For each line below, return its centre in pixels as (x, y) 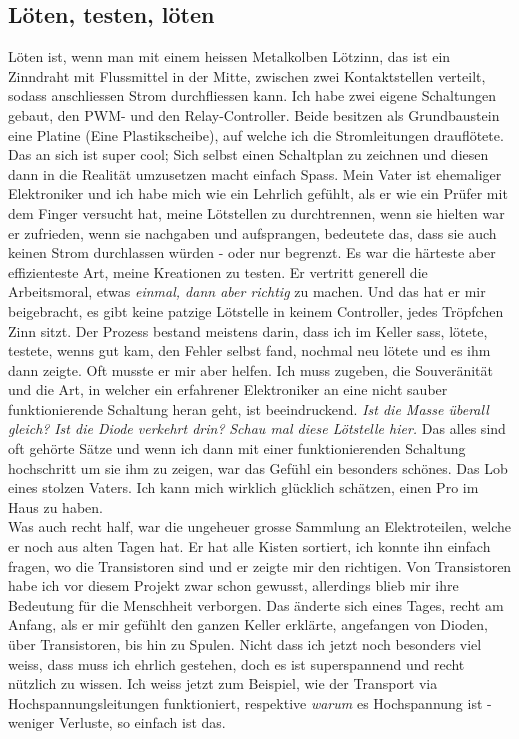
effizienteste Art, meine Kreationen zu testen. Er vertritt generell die (218, 271)
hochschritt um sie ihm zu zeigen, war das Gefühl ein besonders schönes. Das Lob (258, 467)
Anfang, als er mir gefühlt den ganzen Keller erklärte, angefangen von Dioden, (248, 624)
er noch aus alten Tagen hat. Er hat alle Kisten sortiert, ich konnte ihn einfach (249, 546)
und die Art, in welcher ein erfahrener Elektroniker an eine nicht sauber (228, 389)
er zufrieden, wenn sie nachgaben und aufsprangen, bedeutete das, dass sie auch (252, 232)
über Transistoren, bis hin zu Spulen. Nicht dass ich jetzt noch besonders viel (245, 644)
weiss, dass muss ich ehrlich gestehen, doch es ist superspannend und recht (236, 663)
